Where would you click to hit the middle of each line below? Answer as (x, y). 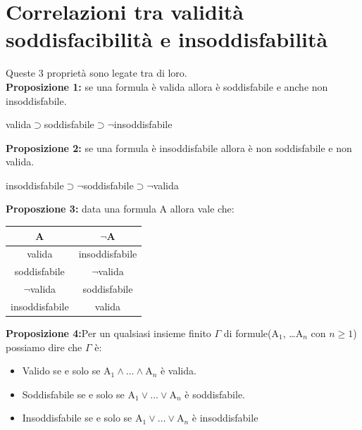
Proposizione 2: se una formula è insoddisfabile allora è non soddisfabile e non (179, 147)
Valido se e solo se (61, 371)
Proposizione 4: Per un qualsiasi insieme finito (108, 333)
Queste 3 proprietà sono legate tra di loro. (96, 73)
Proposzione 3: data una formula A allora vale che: (120, 209)
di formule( (248, 333)
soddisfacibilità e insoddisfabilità (167, 39)
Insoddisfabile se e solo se (77, 418)
